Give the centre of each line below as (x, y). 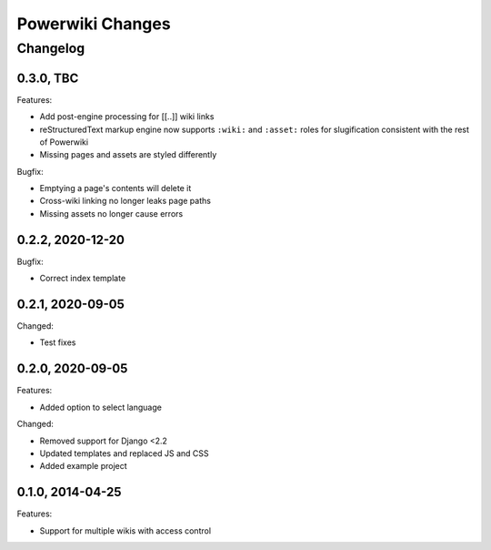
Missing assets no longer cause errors (111, 213)
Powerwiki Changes (94, 24)
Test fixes (58, 342)
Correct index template (83, 279)
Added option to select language (101, 407)
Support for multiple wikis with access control (125, 530)
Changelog (51, 48)
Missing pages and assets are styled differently (128, 155)
